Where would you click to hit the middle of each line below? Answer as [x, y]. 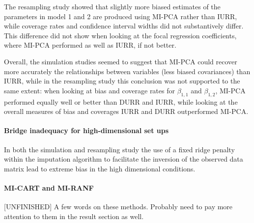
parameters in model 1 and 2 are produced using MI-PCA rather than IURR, [121, 16]
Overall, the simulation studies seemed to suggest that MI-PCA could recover [121, 61]
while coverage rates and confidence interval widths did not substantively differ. [124, 26]
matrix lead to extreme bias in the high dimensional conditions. [100, 168]
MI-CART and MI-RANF [49, 187]
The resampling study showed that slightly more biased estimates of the [112, 6]
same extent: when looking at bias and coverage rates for [89, 90]
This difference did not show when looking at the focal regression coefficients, [120, 35]
